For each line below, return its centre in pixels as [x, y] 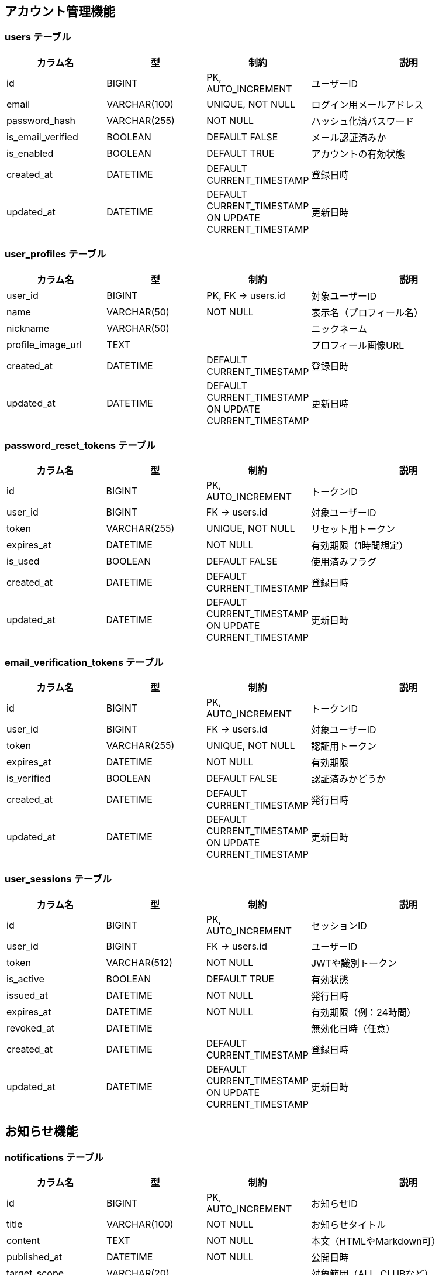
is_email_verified [42, 137]
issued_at [27, 995]
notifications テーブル [54, 1157]
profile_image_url [44, 344]
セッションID [339, 925]
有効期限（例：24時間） [363, 1012]
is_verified [29, 779]
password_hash [41, 120]
